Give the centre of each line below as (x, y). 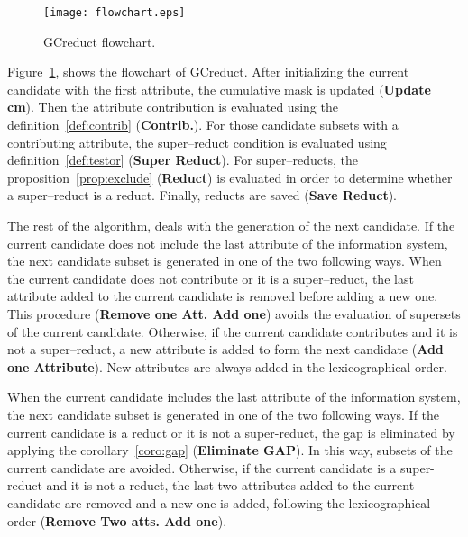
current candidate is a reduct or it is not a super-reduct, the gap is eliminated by (231, 432)
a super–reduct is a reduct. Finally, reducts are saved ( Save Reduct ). (202, 195)
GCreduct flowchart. (100, 41)
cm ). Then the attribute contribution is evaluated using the (173, 107)
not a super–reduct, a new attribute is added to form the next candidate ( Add (225, 349)
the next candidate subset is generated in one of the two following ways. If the (224, 414)
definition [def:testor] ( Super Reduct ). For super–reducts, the (183, 160)
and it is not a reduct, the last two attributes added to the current (230, 485)
